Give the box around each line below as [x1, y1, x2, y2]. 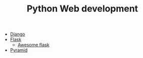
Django [10, 31, 25, 37]
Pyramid [10, 47, 28, 53]
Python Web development [26, 3, 138, 14]
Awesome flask [17, 42, 50, 48]
